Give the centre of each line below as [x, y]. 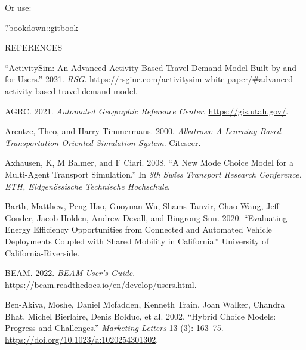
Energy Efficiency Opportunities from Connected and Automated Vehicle [138, 229]
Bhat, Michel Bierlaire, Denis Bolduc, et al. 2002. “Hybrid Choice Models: [140, 316]
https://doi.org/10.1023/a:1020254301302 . [82, 340]
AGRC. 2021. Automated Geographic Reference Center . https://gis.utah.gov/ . [147, 111]
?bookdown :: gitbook [41, 27]
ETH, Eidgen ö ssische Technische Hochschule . [88, 186]
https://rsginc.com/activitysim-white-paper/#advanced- [192, 79]
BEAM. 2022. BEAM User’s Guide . [70, 273]
